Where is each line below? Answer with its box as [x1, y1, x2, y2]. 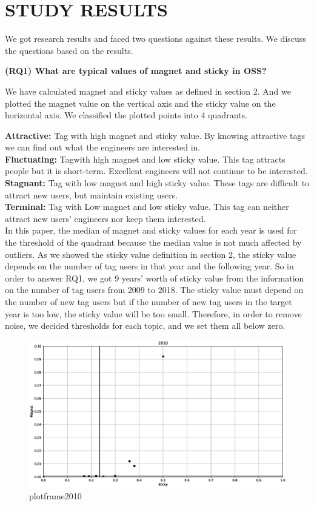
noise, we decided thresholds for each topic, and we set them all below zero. [5, 319, 286, 332]
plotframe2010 [29, 489, 82, 502]
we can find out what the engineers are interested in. [5, 141, 201, 153]
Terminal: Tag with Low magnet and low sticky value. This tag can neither [5, 200, 289, 213]
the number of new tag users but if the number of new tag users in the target [5, 295, 292, 308]
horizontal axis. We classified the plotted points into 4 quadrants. [5, 109, 247, 121]
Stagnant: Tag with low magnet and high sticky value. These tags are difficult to [5, 177, 310, 189]
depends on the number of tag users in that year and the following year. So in [5, 260, 294, 272]
